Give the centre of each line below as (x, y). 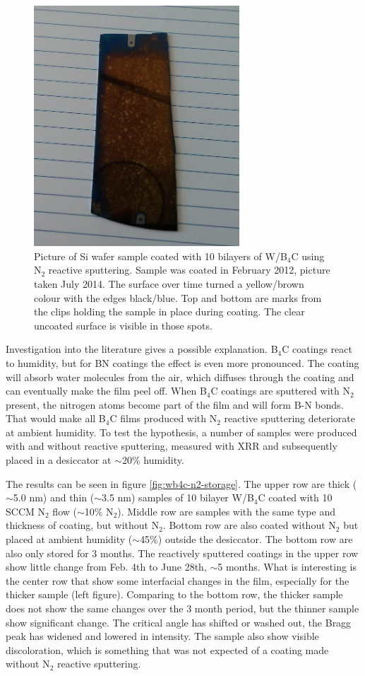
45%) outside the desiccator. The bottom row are (246, 539)
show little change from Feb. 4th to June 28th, (106, 567)
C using (308, 256)
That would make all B (56, 418)
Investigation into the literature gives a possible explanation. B (142, 349)
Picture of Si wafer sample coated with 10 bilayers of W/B (161, 256)
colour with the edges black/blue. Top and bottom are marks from (178, 297)
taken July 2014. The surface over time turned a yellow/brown (169, 283)
